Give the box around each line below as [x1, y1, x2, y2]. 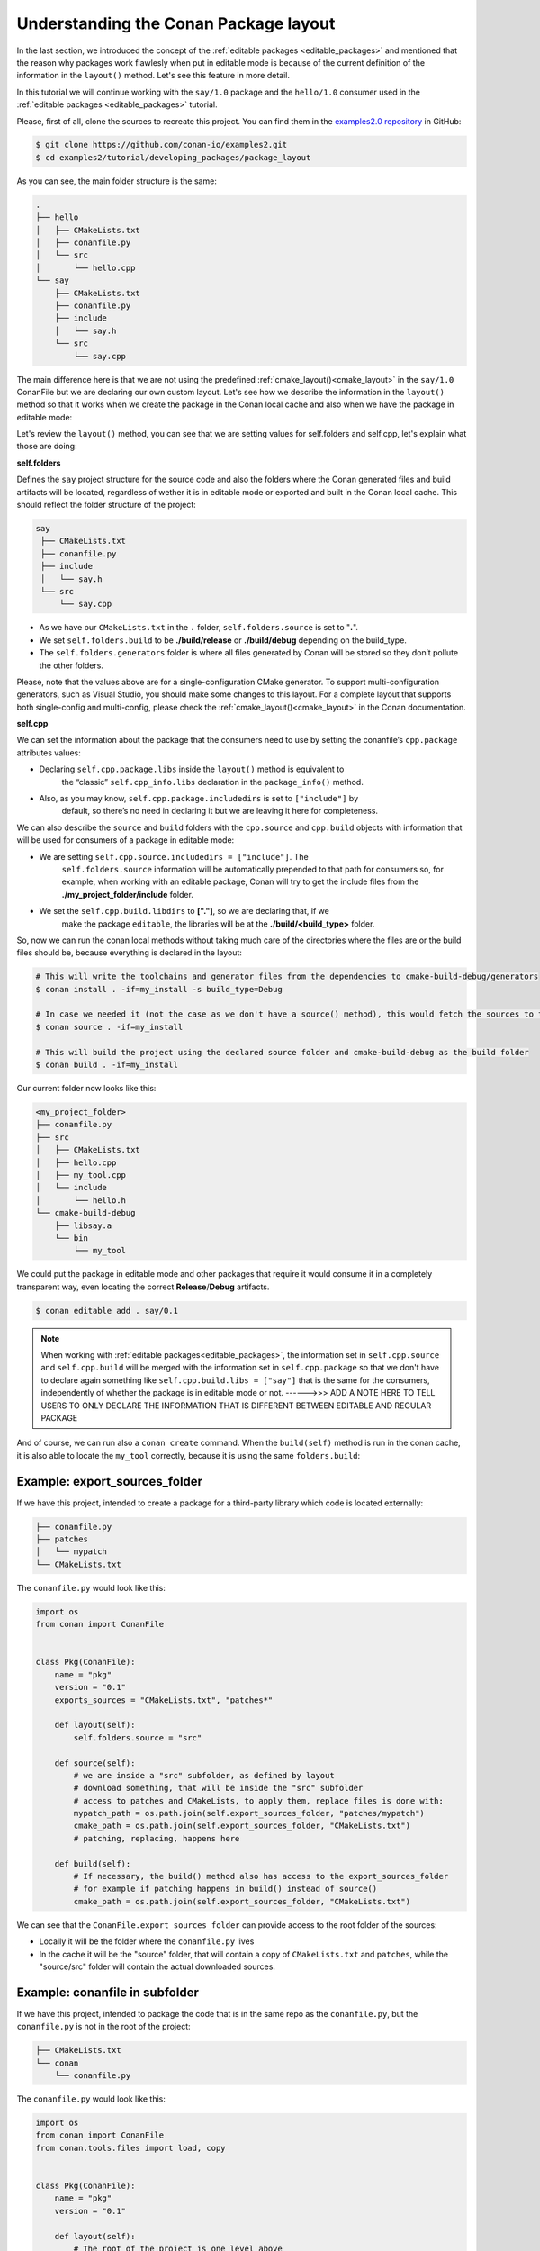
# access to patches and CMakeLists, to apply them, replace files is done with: [73, 1795, 445, 1805]
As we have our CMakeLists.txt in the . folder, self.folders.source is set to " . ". [39, 622, 359, 633]
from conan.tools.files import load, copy [35, 2143, 226, 2153]
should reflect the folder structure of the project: [16, 500, 197, 511]
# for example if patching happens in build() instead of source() [73, 1884, 378, 1894]
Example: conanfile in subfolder [16, 1984, 200, 2000]
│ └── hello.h [35, 1195, 126, 1206]
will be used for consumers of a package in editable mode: [16, 835, 235, 845]
